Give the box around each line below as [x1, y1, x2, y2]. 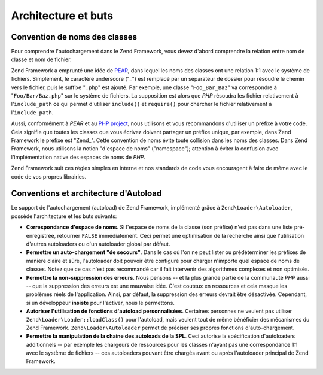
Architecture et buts [11, 9, 114, 22]
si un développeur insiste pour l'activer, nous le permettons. [26, 299, 175, 306]
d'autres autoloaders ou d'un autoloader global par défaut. [26, 240, 170, 247]
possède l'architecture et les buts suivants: [11, 213, 117, 220]
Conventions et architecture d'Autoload [11, 189, 162, 199]
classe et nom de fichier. [11, 56, 72, 63]
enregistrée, [26, 232, 56, 239]
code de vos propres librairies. [11, 173, 87, 180]
